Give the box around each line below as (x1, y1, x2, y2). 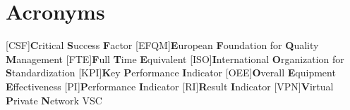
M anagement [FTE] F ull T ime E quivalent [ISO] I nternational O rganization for (6, 51, 344, 66)
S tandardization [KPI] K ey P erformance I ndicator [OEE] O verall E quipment (6, 65, 336, 80)
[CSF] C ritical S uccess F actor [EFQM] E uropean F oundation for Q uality (6, 38, 319, 53)
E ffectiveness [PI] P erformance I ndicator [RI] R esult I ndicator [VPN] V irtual (6, 78, 334, 93)
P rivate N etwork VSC (6, 92, 102, 107)
